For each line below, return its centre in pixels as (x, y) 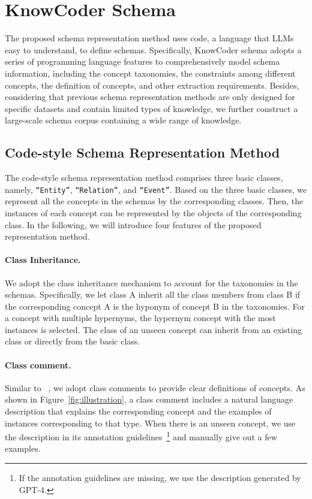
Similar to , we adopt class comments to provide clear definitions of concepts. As (155, 387)
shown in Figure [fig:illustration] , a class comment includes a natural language (149, 399)
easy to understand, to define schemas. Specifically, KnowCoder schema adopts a (153, 49)
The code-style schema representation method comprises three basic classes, (144, 178)
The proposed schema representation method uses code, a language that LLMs (149, 38)
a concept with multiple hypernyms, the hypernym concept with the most (140, 318)
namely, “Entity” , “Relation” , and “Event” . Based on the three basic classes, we (156, 189)
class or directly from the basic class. (73, 341)
